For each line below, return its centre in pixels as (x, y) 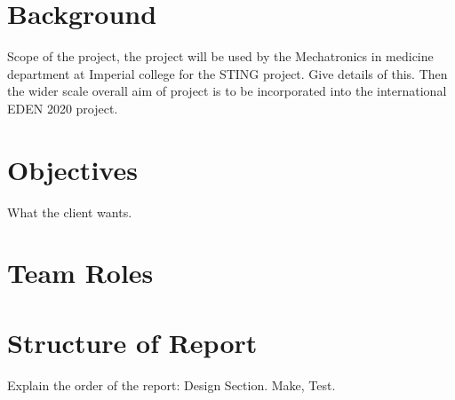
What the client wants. (70, 212)
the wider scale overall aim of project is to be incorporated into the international (227, 91)
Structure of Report (132, 342)
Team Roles (80, 273)
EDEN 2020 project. (63, 108)
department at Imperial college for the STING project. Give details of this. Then (227, 73)
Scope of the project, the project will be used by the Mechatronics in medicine (220, 56)
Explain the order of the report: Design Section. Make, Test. (172, 384)
